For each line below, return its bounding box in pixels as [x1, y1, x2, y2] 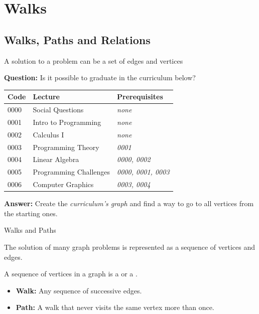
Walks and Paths [4, 225, 56, 235]
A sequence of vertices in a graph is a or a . [4, 268, 138, 279]
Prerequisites [117, 91, 163, 102]
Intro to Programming [33, 116, 101, 127]
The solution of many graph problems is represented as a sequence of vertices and [4, 242, 255, 252]
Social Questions [33, 104, 84, 115]
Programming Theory [33, 141, 99, 152]
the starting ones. [4, 208, 58, 218]
